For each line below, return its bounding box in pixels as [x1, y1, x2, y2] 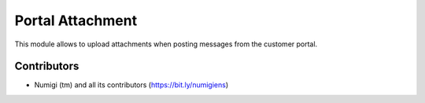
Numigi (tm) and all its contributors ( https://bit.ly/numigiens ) [34, 80, 229, 90]
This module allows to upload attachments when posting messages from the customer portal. [14, 39, 318, 49]
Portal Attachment [14, 12, 138, 29]
